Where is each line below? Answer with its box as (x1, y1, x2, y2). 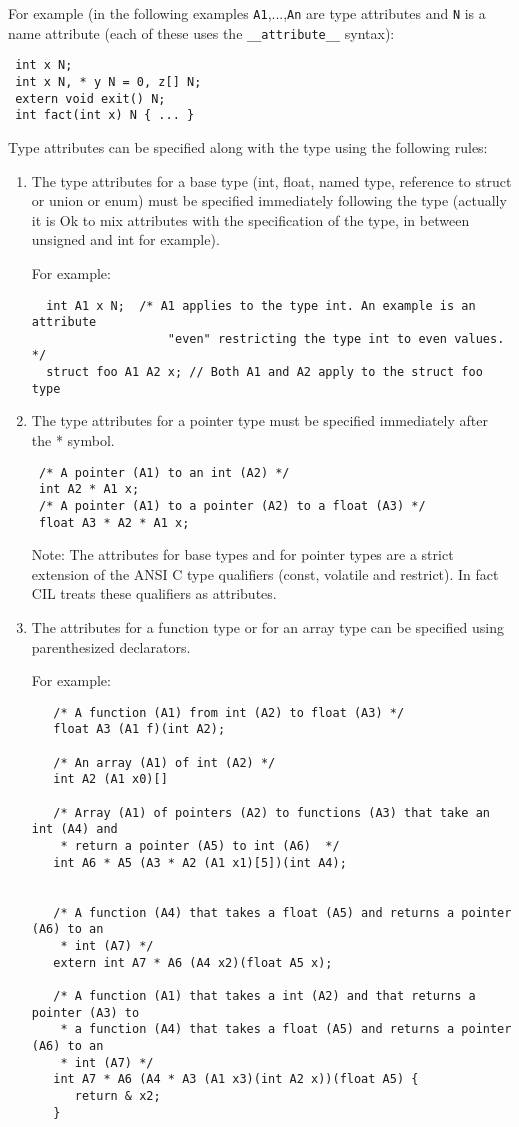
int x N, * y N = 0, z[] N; (15, 74, 202, 89)
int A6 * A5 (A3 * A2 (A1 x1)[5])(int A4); (53, 855, 347, 870)
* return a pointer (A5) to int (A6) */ (60, 839, 340, 854)
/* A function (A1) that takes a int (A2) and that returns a (53, 988, 476, 1003)
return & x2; (74, 1088, 161, 1103)
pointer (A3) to (31, 1005, 140, 1020)
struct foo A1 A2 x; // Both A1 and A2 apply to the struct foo (46, 365, 483, 380)
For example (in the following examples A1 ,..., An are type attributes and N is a (8, 3, 486, 23)
